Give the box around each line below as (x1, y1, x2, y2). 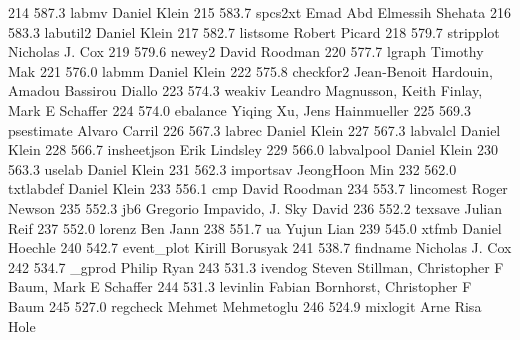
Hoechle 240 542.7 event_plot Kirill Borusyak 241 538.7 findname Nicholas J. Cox (8, 237, 512, 258)
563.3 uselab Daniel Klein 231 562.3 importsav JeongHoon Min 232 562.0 (8, 158, 457, 179)
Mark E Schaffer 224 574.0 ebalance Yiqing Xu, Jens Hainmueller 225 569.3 (8, 99, 471, 120)
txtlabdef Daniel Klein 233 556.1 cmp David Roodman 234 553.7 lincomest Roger (8, 178, 508, 199)
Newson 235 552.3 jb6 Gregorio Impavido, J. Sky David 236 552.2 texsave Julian (8, 197, 503, 218)
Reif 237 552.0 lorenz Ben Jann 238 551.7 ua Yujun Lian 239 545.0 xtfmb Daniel (8, 217, 502, 238)
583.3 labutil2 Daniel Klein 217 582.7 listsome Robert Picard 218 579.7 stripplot (8, 21, 500, 42)
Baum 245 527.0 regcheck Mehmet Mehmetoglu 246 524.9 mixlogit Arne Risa (8, 295, 482, 316)
